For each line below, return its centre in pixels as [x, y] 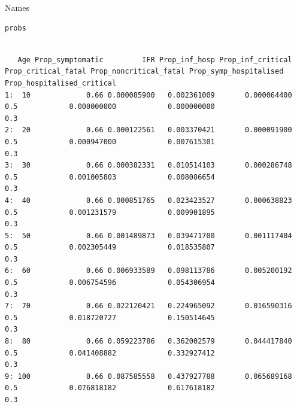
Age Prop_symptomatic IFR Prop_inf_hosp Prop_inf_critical [155, 60]
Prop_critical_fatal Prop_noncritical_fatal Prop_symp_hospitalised [144, 72]
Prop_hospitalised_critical [61, 83]
